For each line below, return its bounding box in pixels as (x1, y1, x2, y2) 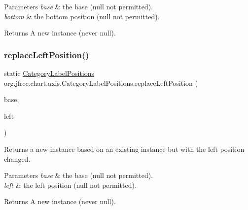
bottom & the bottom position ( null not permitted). (4, 11, 160, 21)
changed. (4, 153, 31, 164)
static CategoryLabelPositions (4, 68, 95, 78)
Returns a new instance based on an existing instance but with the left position (4, 143, 245, 154)
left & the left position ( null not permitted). (4, 179, 137, 190)
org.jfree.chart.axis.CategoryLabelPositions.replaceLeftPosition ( (4, 77, 198, 88)
